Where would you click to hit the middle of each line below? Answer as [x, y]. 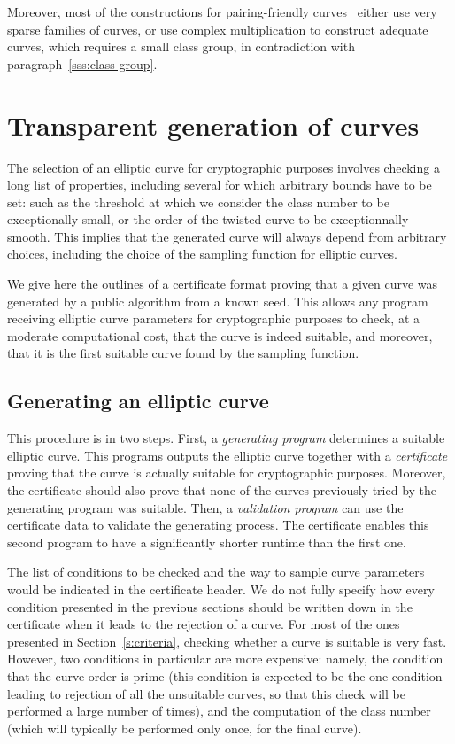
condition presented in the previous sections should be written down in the [210, 606]
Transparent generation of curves [213, 124]
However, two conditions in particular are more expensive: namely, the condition [225, 659]
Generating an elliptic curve [138, 401]
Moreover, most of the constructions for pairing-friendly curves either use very [222, 12]
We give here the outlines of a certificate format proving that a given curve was [223, 284]
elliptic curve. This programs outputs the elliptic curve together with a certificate [227, 455]
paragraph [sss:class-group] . [82, 63]
